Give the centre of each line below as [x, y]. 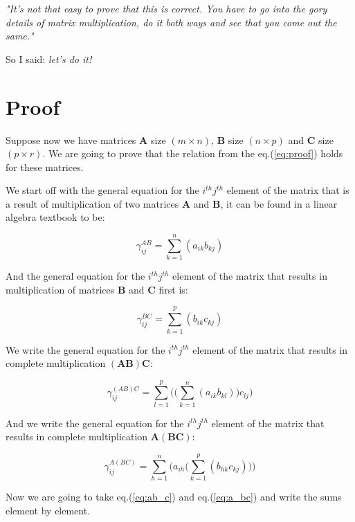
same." [20, 36]
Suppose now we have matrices [71, 139]
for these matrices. [45, 166]
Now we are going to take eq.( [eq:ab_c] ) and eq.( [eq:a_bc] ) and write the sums [174, 497]
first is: [173, 289]
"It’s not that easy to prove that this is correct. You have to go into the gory [166, 8]
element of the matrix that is [288, 190]
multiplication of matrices [60, 289]
